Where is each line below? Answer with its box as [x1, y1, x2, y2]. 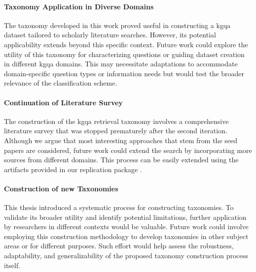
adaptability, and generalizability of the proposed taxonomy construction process [4, 250, 248, 261]
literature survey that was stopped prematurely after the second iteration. [4, 125, 227, 136]
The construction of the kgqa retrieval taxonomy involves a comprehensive [4, 116, 229, 126]
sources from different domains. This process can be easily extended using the [4, 154, 239, 165]
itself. [4, 260, 21, 270]
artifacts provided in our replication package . [4, 164, 142, 174]
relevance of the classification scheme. [4, 78, 117, 88]
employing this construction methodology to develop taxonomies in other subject [4, 231, 249, 241]
